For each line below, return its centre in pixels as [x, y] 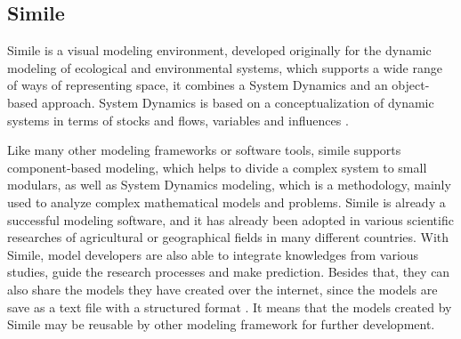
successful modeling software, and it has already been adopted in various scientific [230, 219]
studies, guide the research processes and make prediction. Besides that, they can [229, 272]
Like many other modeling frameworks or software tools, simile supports [204, 150]
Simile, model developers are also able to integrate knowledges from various [213, 254]
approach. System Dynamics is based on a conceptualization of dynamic [238, 102]
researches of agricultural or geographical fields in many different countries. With [228, 237]
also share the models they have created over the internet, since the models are [222, 289]
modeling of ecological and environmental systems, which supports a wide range [225, 67]
